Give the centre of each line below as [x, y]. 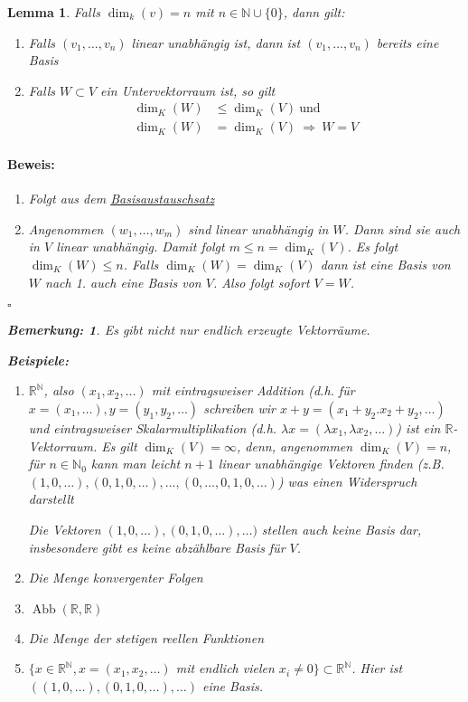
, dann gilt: [314, 12]
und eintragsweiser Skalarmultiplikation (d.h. [153, 427]
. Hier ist [377, 668]
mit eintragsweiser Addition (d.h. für [253, 390]
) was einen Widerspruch [347, 481]
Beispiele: [38, 360]
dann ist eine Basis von [385, 265]
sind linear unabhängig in [258, 228]
